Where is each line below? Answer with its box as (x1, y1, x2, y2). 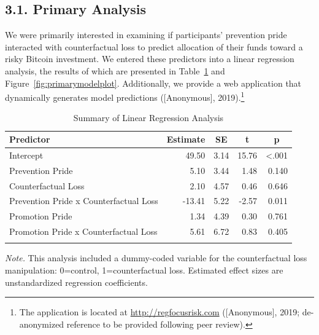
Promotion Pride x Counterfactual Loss (9, 225, 158, 238)
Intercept (9, 148, 44, 161)
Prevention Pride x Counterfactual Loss (9, 194, 158, 207)
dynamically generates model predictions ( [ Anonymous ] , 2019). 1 (5, 89, 245, 103)
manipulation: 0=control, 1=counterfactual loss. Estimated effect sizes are (5, 264, 283, 277)
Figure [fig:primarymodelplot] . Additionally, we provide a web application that (5, 76, 302, 89)
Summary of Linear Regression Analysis (73, 111, 224, 124)
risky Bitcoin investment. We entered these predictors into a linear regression (5, 52, 294, 65)
